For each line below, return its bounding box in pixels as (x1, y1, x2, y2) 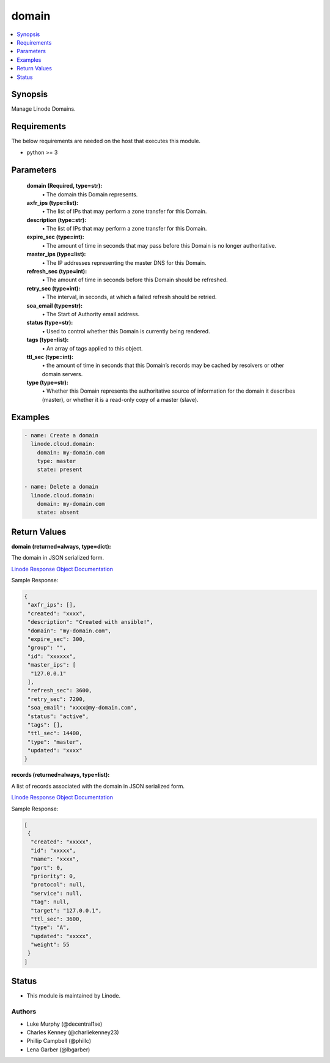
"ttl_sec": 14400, (28, 730, 82, 737)
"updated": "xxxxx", (31, 933, 92, 939)
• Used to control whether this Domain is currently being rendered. (42, 327, 210, 335)
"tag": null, (31, 898, 70, 905)
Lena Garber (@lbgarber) (26, 1046, 90, 1053)
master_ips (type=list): (26, 251, 86, 258)
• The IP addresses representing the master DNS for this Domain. (42, 259, 207, 266)
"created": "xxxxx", (31, 839, 92, 845)
